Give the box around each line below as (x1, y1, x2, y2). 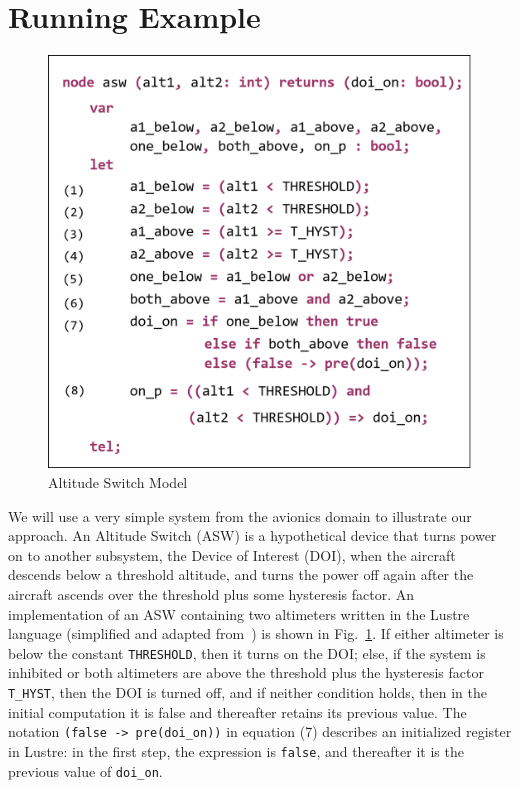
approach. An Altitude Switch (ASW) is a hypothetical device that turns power (8, 525, 497, 546)
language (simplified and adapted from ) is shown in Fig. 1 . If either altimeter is (8, 623, 504, 644)
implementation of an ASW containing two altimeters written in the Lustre (8, 603, 470, 624)
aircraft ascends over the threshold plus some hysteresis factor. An (8, 583, 415, 604)
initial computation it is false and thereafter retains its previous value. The (8, 701, 467, 722)
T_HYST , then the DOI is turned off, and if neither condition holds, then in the (8, 681, 487, 702)
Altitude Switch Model (48, 471, 188, 492)
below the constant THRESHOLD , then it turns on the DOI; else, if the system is (8, 642, 486, 663)
